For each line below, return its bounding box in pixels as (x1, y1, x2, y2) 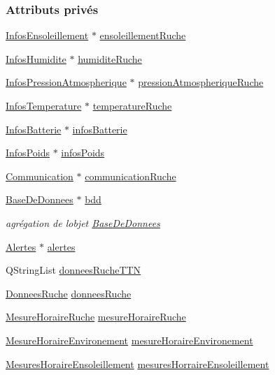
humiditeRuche (78, 51, 142, 66)
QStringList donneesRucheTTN (6, 263, 141, 277)
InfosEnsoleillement (6, 28, 89, 43)
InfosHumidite (6, 51, 66, 66)
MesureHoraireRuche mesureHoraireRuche (6, 309, 186, 324)
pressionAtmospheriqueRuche (138, 75, 264, 89)
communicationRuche (85, 168, 176, 183)
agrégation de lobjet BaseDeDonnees (6, 215, 160, 230)
